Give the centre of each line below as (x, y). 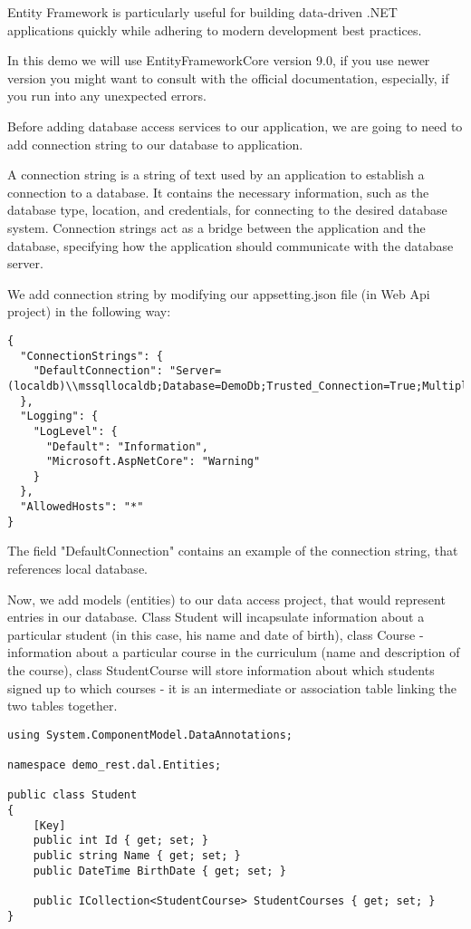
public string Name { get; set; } (137, 856)
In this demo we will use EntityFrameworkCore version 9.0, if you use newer (219, 60)
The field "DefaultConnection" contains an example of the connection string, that (233, 551)
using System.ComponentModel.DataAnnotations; (150, 735)
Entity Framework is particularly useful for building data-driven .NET (202, 12)
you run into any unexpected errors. (107, 96)
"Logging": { (59, 416)
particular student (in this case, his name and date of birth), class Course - (216, 634)
